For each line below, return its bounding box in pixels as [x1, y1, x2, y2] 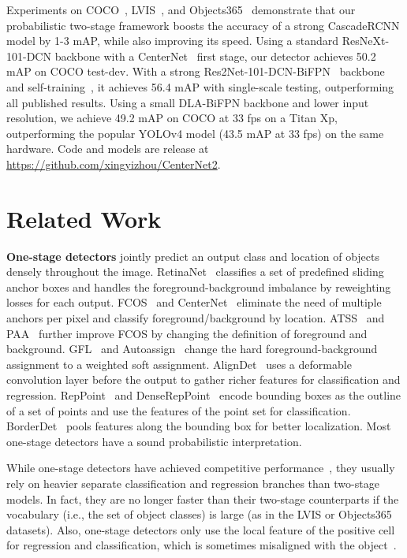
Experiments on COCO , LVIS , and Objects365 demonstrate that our [6, 2, 356, 17]
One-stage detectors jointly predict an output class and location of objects [6, 247, 380, 264]
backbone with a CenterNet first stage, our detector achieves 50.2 [54, 47, 376, 64]
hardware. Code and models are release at [6, 140, 209, 157]
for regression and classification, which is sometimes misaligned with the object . [6, 537, 397, 553]
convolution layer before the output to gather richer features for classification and [6, 371, 401, 388]
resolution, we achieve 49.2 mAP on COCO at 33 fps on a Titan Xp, [6, 110, 338, 126]
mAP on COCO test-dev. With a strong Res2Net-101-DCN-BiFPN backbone [6, 63, 385, 80]
